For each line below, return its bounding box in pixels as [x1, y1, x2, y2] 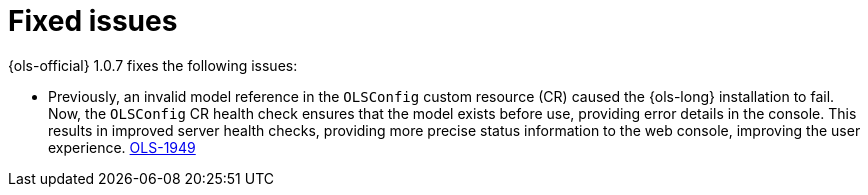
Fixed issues [8, 4, 178, 38]
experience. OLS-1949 [48, 138, 196, 156]
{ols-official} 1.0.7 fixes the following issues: [8, 56, 298, 74]
